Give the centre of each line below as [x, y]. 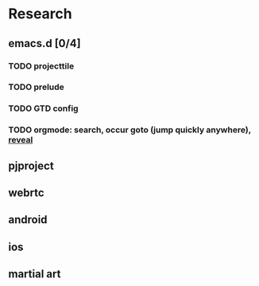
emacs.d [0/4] [44, 43]
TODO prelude [37, 87]
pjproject [31, 165]
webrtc [27, 193]
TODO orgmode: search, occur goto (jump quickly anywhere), [130, 130]
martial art [35, 274]
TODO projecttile [41, 66]
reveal [21, 140]
